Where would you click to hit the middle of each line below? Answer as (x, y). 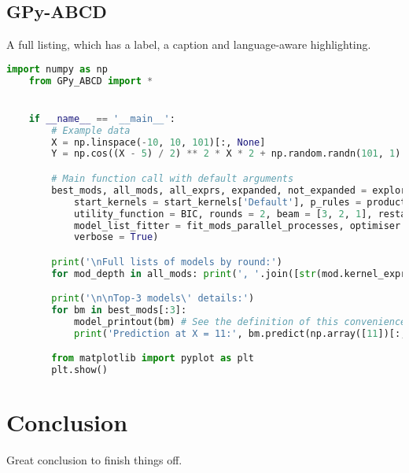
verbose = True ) (116, 237)
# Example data (91, 130)
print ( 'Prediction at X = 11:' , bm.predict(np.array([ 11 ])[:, (240, 333)
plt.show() (79, 370)
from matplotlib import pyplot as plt (153, 358)
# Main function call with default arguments (173, 179)
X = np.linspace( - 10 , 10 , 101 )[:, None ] (158, 142)
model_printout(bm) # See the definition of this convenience (240, 322)
